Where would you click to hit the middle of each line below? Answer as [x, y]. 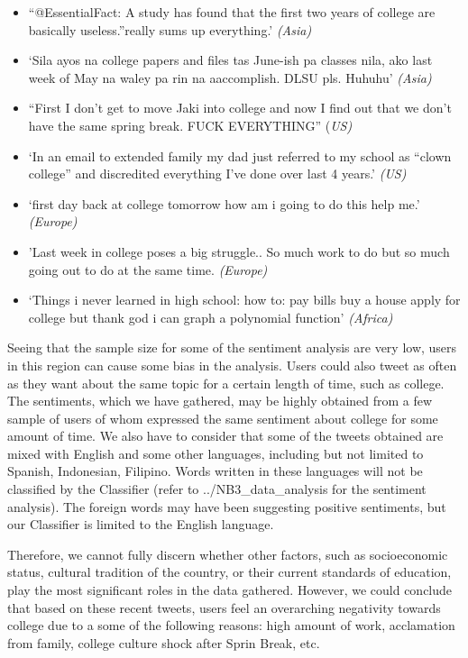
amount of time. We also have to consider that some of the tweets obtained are [225, 436]
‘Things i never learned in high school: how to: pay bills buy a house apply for [244, 300]
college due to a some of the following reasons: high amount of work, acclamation [231, 625]
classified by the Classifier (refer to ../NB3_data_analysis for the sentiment [217, 489]
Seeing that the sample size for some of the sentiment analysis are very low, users [232, 347]
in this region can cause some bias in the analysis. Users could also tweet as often [232, 365]
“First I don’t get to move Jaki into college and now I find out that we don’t [240, 108]
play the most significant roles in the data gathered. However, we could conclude [230, 590]
